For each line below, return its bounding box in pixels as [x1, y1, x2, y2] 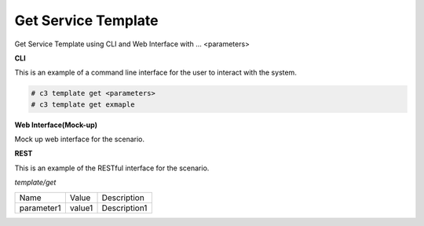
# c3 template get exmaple [31, 100, 135, 109]
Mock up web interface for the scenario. [14, 134, 145, 144]
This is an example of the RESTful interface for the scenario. [14, 163, 210, 173]
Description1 [101, 202, 148, 213]
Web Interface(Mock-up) [14, 120, 98, 129]
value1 [69, 202, 93, 213]
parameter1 [19, 202, 61, 213]
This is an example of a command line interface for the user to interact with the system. [14, 67, 298, 78]
